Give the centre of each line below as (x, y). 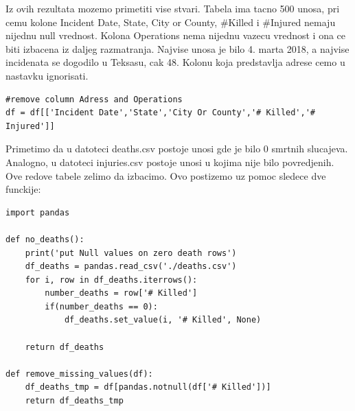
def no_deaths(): (45, 239)
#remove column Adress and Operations (94, 99)
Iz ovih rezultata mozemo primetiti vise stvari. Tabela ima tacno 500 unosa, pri (173, 8)
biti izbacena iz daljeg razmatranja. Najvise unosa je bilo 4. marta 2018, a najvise (177, 48)
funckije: (23, 189)
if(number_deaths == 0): (101, 306)
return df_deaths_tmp (74, 401)
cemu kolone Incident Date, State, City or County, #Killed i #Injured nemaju (171, 22)
